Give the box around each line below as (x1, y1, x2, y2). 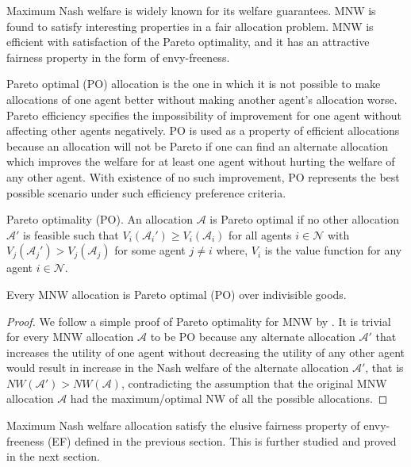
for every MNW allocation (6, 328, 134, 345)
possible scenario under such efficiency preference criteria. (6, 184, 286, 201)
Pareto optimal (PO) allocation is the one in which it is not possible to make (6, 75, 381, 92)
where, (216, 242, 248, 258)
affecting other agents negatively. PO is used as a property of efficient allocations (6, 122, 400, 139)
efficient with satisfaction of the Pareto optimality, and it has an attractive (6, 33, 370, 50)
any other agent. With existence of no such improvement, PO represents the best (6, 168, 400, 185)
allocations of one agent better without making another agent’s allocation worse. (6, 90, 398, 107)
